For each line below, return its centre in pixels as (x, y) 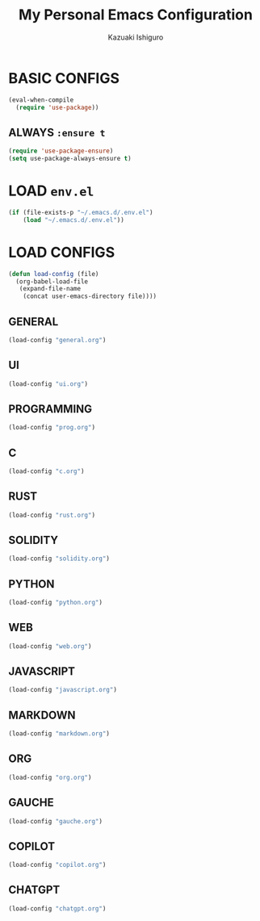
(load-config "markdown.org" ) (59, 734)
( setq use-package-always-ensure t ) (70, 159)
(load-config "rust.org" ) (52, 515)
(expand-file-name (50, 289)
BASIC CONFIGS (64, 78)
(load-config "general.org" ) (57, 340)
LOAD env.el (51, 191)
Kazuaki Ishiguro (136, 37)
